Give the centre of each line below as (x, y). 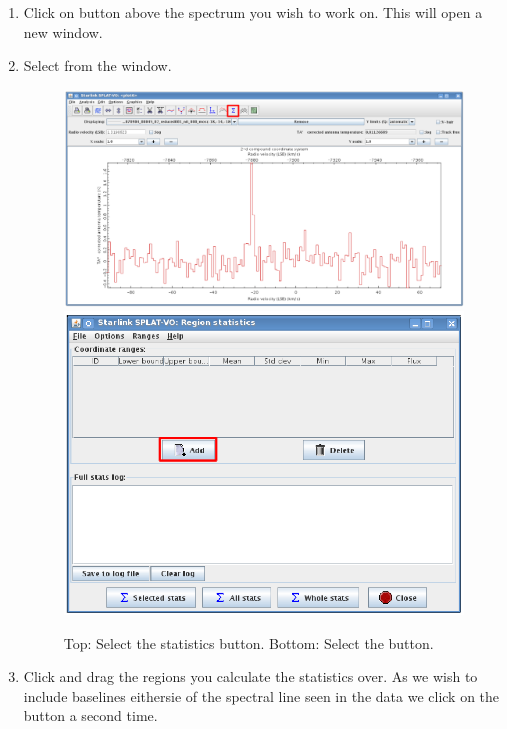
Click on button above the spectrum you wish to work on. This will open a (253, 12)
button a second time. (90, 715)
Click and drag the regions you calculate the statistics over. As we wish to (250, 676)
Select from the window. (97, 65)
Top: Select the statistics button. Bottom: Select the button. (248, 642)
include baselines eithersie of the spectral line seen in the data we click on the (261, 695)
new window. (63, 31)
